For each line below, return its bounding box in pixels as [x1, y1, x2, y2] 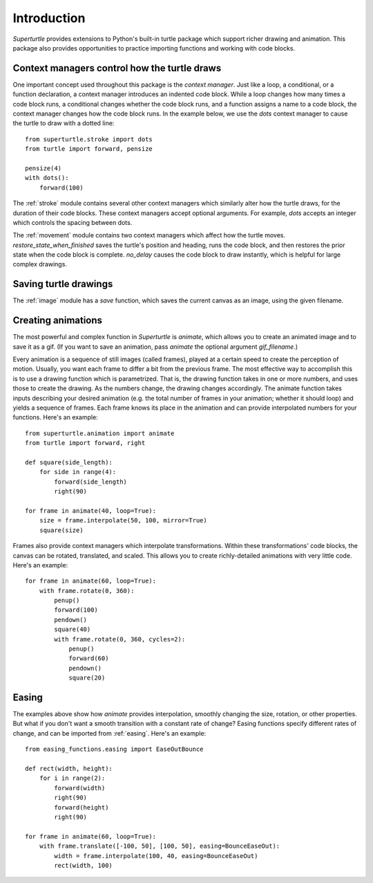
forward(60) [68, 655, 109, 662]
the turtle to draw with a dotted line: [12, 119, 115, 127]
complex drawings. [12, 260, 67, 268]
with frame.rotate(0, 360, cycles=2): [54, 635, 186, 643]
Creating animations [12, 315, 103, 327]
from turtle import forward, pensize [25, 145, 153, 153]
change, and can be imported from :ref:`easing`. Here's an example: [12, 729, 207, 737]
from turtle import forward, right [25, 439, 146, 447]
